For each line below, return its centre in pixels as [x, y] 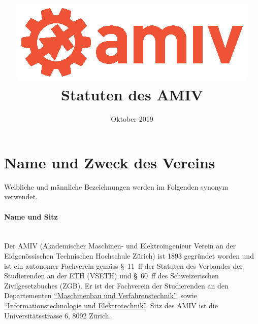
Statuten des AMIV [132, 95]
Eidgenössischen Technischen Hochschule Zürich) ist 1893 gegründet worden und [129, 256]
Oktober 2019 [132, 119]
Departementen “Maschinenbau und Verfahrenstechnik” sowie [101, 295]
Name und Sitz [31, 216]
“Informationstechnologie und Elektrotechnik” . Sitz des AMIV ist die [111, 305]
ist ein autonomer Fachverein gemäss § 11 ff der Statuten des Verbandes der [123, 265]
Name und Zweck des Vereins [110, 162]
